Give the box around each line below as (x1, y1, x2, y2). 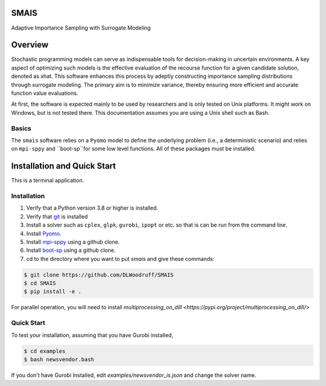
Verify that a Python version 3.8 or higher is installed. (26, 204, 158, 211)
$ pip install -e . (24, 288, 81, 295)
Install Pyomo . (26, 230, 62, 237)
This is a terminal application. (11, 177, 85, 184)
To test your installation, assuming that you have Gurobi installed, (11, 331, 173, 338)
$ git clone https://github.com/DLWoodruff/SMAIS (24, 271, 174, 278)
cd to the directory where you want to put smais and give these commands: (26, 255, 214, 262)
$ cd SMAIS (24, 280, 56, 287)
